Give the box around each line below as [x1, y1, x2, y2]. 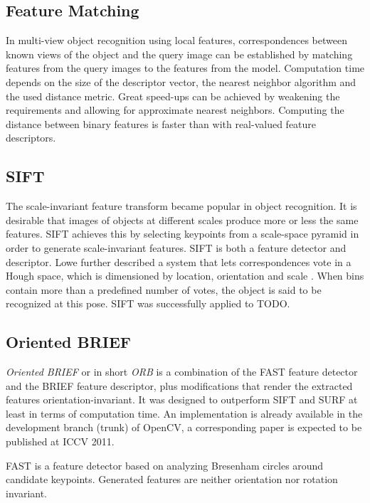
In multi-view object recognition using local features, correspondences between [6, 33, 347, 48]
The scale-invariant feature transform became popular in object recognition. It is [6, 198, 357, 213]
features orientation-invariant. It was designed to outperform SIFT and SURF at [6, 392, 358, 407]
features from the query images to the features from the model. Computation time [6, 60, 365, 75]
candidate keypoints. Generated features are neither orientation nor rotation [6, 472, 338, 487]
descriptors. [6, 130, 56, 145]
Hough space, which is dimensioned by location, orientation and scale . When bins [6, 268, 364, 283]
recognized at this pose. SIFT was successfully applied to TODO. [6, 296, 290, 311]
